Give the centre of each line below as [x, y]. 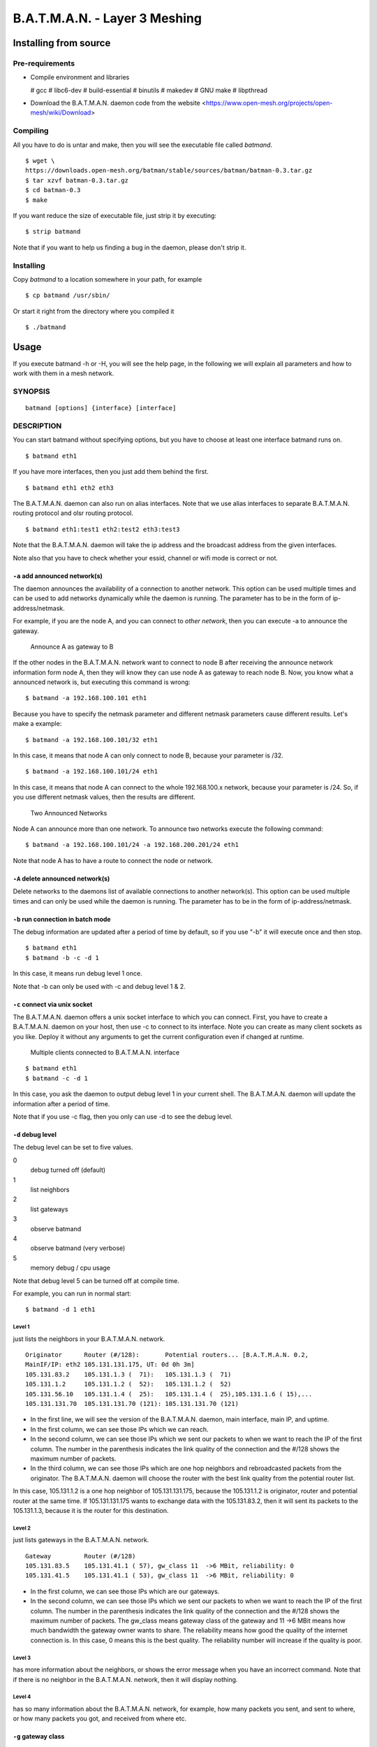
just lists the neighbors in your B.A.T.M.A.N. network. [89, 1339]
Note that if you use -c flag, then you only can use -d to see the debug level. [123, 1117]
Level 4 [22, 1697]
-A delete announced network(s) [61, 878]
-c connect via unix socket [53, 1004]
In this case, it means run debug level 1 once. [77, 973]
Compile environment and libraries [80, 78]
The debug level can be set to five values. [73, 1147]
